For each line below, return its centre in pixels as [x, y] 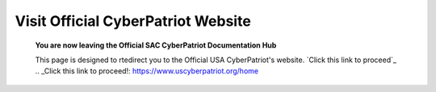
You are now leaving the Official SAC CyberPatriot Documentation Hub [156, 45]
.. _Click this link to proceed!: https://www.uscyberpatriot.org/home [147, 71]
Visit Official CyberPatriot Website [133, 21]
